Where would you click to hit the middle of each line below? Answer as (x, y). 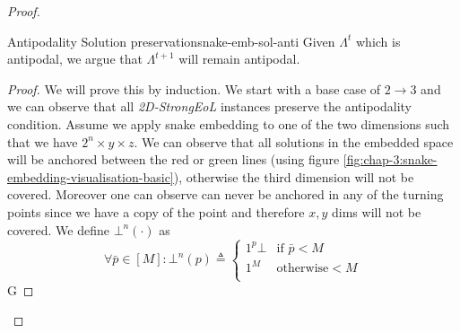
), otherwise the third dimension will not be (294, 176)
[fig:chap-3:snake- (390, 159)
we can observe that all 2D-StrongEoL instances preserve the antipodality (209, 106)
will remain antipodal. (239, 59)
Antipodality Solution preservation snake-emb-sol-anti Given (171, 41)
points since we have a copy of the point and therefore (156, 211)
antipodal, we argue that (75, 59)
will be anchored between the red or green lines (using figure (174, 159)
